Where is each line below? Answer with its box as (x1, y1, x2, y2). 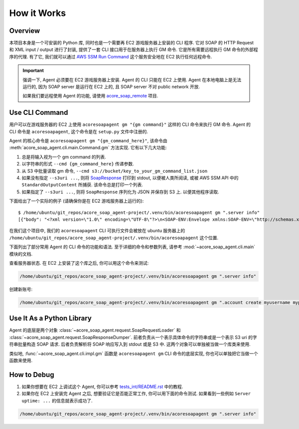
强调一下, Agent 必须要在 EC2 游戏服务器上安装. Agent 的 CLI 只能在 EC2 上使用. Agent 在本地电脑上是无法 (22, 76, 242, 82)
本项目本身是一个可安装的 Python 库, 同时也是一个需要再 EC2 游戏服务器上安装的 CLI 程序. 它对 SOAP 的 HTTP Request (9, 40, 254, 46)
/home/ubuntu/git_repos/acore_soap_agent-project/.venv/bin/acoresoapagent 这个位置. (9, 235, 219, 241)
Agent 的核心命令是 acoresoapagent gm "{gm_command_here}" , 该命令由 (9, 138, 167, 144)
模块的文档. (9, 251, 33, 257)
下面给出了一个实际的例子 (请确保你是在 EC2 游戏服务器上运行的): (9, 198, 144, 204)
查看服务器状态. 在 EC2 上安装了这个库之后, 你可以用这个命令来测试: (9, 260, 149, 266)
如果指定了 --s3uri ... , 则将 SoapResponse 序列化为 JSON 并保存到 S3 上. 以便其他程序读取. (21, 189, 219, 195)
